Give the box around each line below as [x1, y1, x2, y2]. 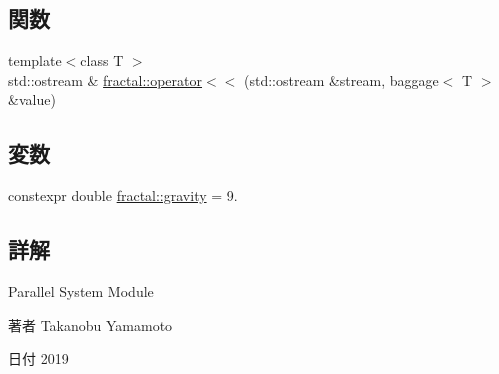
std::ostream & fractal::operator [8, 69, 203, 90]
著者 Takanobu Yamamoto [8, 314, 173, 335]
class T [80, 50, 124, 71]
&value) [8, 89, 56, 110]
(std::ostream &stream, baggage [243, 69, 439, 90]
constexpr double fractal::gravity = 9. [8, 185, 238, 206]
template [8, 50, 62, 71]
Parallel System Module [8, 280, 154, 301]
